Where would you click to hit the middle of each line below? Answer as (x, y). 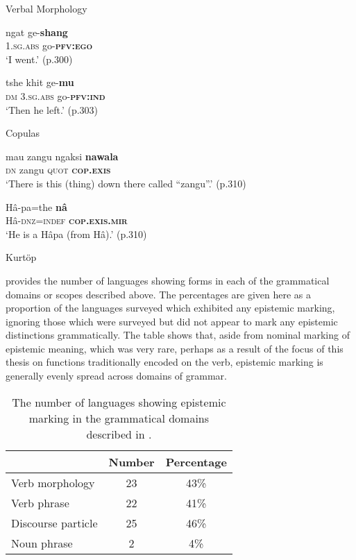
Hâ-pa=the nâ (36, 206)
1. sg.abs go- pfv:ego (49, 45)
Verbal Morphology (46, 8)
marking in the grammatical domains (119, 418)
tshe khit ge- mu (40, 82)
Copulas (23, 133)
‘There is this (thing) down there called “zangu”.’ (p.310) (126, 183)
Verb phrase (40, 502)
